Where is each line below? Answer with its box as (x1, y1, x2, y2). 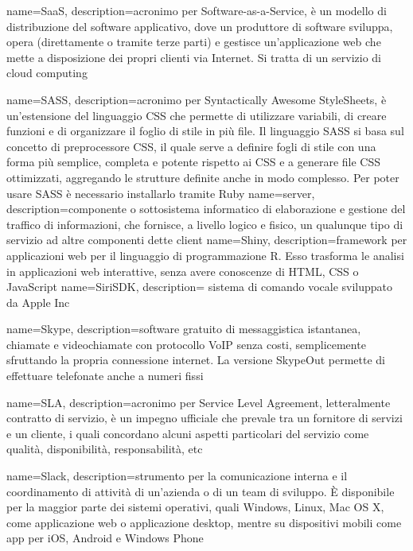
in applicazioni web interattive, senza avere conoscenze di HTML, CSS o (6, 262, 359, 279)
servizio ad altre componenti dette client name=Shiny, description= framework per (6, 231, 407, 248)
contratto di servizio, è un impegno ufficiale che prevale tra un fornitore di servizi (6, 409, 403, 426)
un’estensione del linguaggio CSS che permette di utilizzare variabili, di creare (6, 107, 387, 123)
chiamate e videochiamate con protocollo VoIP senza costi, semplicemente (6, 336, 366, 352)
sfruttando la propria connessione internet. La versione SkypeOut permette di (6, 351, 385, 368)
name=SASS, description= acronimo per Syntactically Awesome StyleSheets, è (6, 91, 387, 107)
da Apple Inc (6, 293, 70, 310)
